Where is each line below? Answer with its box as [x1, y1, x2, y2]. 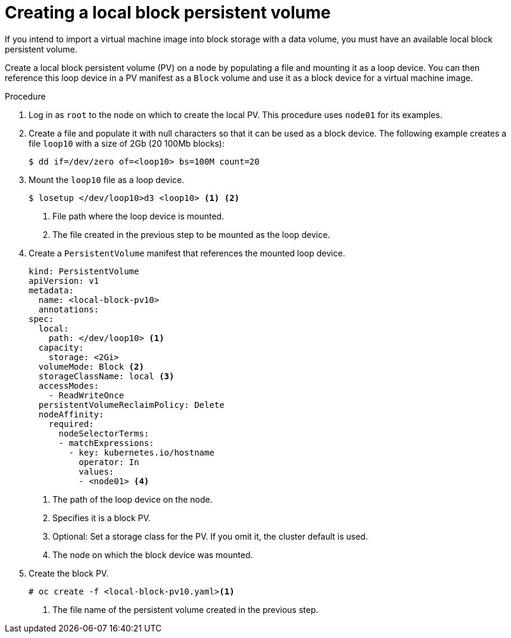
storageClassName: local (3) [38, 371, 175, 381]
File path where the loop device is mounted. [52, 210, 225, 221]
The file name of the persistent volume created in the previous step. [52, 604, 319, 615]
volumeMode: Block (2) [38, 361, 144, 371]
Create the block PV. [29, 568, 109, 578]
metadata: [29, 285, 74, 295]
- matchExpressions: [58, 438, 154, 448]
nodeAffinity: [38, 409, 104, 419]
